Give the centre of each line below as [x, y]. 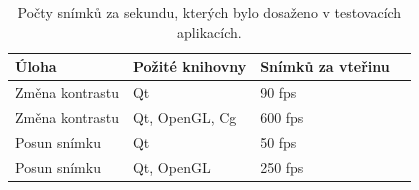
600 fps [282, 116]
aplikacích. [209, 31]
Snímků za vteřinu [325, 66]
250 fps [282, 166]
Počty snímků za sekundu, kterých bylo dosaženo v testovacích [209, 12]
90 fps [278, 92]
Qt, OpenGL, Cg [184, 116]
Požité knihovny [189, 66]
